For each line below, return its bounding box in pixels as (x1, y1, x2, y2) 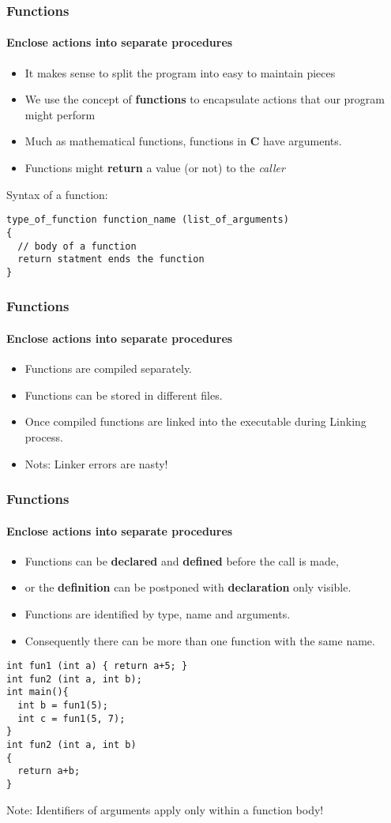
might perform (24, 106, 96, 122)
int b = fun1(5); (17, 700, 108, 712)
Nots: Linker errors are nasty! (24, 455, 168, 472)
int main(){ (6, 686, 69, 698)
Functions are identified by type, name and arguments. (24, 605, 291, 622)
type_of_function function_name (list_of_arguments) (6, 214, 289, 226)
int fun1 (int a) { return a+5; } (6, 660, 188, 672)
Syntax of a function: (6, 186, 108, 202)
